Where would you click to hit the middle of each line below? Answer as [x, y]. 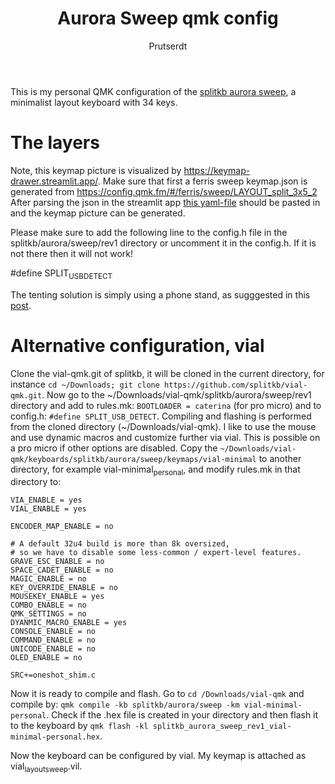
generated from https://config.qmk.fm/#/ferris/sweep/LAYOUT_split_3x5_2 [164, 191]
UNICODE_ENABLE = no [53, 649]
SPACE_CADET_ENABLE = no [62, 570]
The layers [55, 143]
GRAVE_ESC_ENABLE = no [57, 562]
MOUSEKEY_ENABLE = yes [57, 597]
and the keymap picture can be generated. [98, 213]
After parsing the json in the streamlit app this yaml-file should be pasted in [165, 202]
